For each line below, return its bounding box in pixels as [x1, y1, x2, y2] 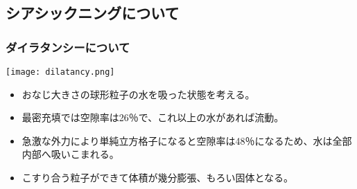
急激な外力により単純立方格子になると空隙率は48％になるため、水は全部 [21, 133, 352, 147]
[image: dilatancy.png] [6, 67, 115, 77]
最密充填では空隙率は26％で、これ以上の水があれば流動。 [21, 110, 284, 125]
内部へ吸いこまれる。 [21, 147, 119, 161]
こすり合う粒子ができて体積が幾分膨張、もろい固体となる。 [21, 170, 294, 185]
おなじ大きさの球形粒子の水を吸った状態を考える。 [21, 87, 255, 101]
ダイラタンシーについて [6, 38, 130, 55]
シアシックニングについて [6, 2, 180, 24]
